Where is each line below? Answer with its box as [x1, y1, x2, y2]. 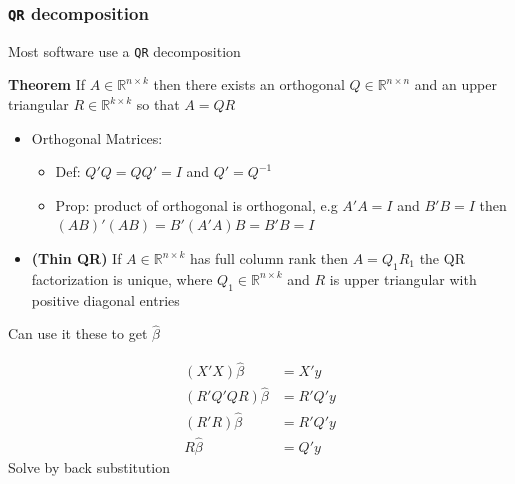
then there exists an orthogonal [153, 74, 345, 95]
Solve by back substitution [8, 457, 170, 477]
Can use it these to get [8, 323, 148, 344]
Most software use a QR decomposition [8, 40, 241, 61]
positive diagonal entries [31, 289, 180, 310]
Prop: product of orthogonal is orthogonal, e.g [55, 194, 338, 215]
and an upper [414, 74, 497, 95]
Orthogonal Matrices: [31, 127, 163, 148]
